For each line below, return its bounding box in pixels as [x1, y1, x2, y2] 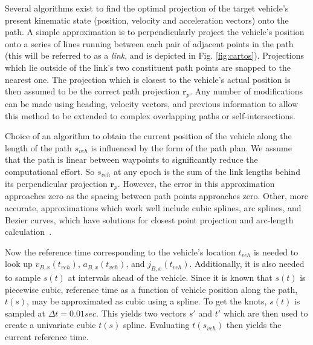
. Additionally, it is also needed [189, 257, 305, 270]
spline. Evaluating [123, 318, 190, 331]
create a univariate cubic [5, 318, 96, 331]
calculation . [5, 225, 52, 238]
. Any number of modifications [190, 85, 303, 97]
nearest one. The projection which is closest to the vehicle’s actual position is [5, 73, 291, 85]
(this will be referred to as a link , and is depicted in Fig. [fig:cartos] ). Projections [5, 49, 304, 62]
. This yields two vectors [96, 306, 187, 319]
